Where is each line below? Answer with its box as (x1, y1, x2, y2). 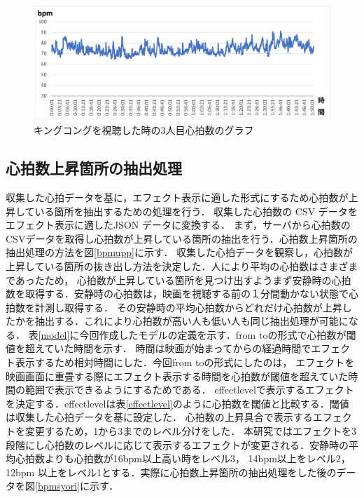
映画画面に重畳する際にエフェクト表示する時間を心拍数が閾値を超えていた (6, 368, 349, 383)
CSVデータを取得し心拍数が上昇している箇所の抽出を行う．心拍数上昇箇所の (6, 231, 358, 245)
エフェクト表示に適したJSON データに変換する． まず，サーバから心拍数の (6, 217, 351, 232)
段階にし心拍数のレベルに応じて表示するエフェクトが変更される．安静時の (6, 437, 349, 452)
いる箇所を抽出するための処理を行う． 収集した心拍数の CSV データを (34, 203, 358, 218)
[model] (38, 327, 70, 342)
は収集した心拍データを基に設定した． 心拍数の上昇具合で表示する (6, 410, 313, 424)
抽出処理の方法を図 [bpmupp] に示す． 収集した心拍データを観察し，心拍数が (6, 245, 353, 260)
